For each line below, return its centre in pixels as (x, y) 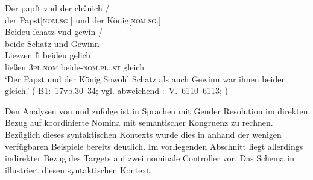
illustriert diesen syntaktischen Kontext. (79, 169)
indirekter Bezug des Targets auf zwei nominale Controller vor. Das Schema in (150, 158)
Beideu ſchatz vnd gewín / (54, 32)
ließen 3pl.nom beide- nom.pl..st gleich (74, 67)
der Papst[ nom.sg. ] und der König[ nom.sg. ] (83, 20)
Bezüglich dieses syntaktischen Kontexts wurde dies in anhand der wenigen (143, 134)
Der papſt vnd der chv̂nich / (57, 8)
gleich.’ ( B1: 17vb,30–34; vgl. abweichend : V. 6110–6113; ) (117, 91)
